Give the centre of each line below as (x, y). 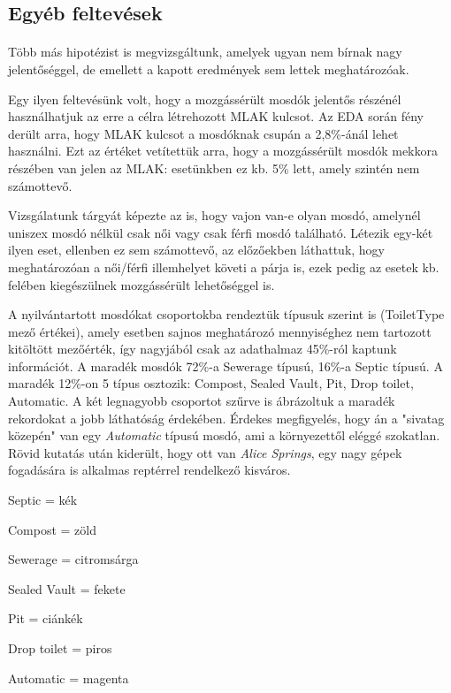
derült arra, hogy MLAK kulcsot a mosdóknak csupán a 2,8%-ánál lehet (203, 133)
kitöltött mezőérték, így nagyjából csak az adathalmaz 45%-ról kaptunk (203, 349)
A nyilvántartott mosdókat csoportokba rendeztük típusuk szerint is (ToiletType (226, 314)
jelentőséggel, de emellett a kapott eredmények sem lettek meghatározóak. (209, 69)
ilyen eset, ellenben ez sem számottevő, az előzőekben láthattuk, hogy (197, 250)
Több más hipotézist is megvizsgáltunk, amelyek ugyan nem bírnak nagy (205, 52)
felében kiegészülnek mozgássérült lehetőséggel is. (141, 284)
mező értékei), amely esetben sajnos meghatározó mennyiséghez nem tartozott (220, 331)
